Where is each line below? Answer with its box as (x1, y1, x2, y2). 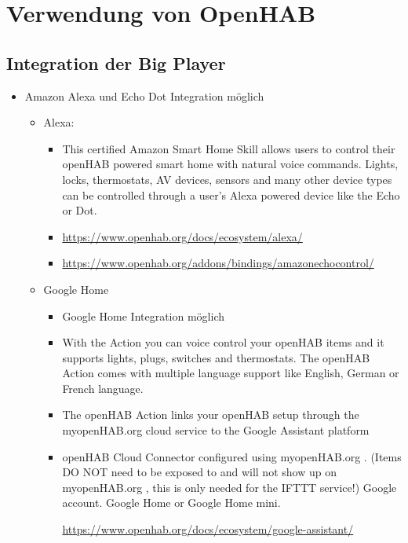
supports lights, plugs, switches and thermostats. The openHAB (62, 349, 370, 365)
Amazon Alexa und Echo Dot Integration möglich (24, 87, 264, 104)
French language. (62, 380, 144, 396)
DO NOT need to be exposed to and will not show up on (62, 464, 337, 480)
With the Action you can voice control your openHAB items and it (62, 334, 384, 350)
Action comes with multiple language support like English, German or (62, 365, 399, 381)
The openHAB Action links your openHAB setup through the (62, 406, 359, 423)
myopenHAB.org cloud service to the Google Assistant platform (62, 422, 370, 438)
